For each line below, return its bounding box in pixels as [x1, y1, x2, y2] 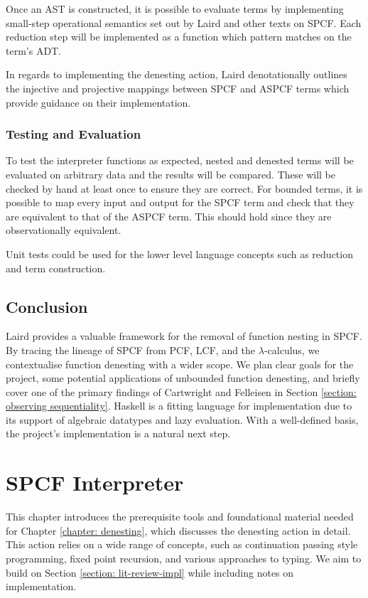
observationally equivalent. [6, 223, 121, 237]
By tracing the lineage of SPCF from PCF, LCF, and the [6, 342, 256, 357]
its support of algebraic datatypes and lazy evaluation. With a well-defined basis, [6, 412, 359, 427]
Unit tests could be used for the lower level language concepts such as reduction [6, 246, 353, 261]
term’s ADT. [6, 43, 62, 58]
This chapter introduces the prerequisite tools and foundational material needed [6, 509, 354, 524]
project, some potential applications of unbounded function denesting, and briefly [6, 370, 360, 385]
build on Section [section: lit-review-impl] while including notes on [6, 565, 294, 580]
